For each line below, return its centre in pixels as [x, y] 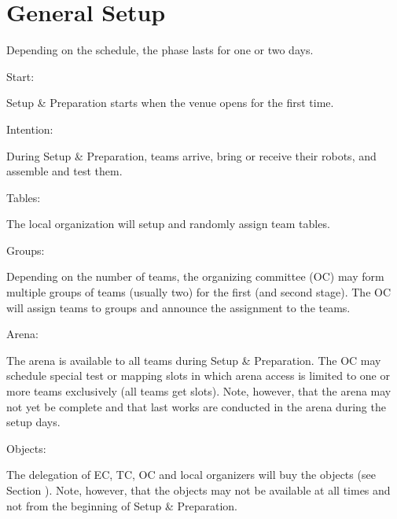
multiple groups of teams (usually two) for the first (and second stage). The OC [199, 292]
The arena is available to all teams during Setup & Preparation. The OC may [194, 360]
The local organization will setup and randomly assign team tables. [168, 224]
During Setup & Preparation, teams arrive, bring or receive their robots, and [191, 155]
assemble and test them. [64, 171]
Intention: [30, 129]
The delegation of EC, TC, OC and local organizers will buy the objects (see [191, 475]
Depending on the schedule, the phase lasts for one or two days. [160, 50]
